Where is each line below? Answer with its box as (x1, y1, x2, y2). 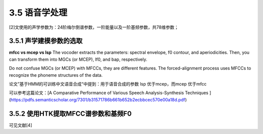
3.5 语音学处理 (9, 7, 68, 18)
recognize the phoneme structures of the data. (9, 72, 103, 78)
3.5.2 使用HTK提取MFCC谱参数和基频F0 (9, 109, 132, 117)
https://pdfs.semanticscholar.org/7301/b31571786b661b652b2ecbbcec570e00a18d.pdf (10, 97, 186, 102)
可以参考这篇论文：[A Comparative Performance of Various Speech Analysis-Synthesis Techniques (9, 90, 209, 96)
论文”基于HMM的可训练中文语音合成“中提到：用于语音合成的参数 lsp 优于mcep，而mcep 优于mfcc (9, 81, 207, 87)
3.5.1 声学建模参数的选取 (9, 37, 83, 45)
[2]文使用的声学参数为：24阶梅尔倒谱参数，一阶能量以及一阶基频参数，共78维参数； (9, 24, 179, 30)
